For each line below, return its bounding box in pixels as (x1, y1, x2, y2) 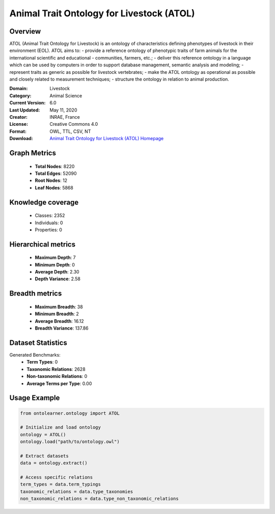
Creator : (9, 114, 28, 120)
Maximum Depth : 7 (35, 255, 76, 261)
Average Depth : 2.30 (35, 269, 79, 275)
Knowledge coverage (9, 198, 79, 206)
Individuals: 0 (35, 220, 63, 226)
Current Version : (9, 100, 46, 106)
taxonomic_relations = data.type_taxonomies (20, 489, 133, 494)
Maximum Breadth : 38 (35, 304, 84, 310)
